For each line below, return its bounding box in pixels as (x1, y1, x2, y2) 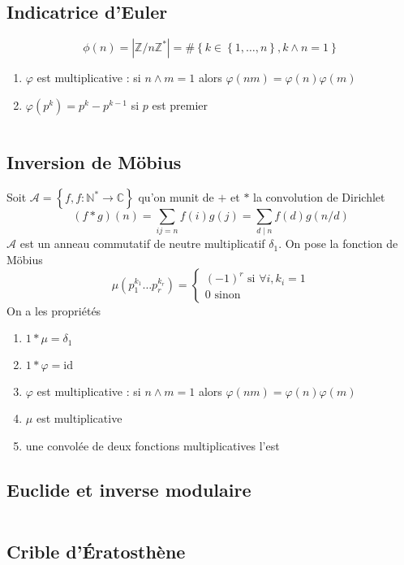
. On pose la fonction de (278, 235, 398, 252)
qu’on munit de (138, 189, 214, 205)
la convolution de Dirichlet (253, 189, 385, 205)
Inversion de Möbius (6, 150, 182, 175)
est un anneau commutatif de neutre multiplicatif (19, 235, 265, 252)
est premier (152, 96, 208, 113)
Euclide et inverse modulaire (6, 476, 251, 502)
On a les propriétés (6, 302, 101, 319)
